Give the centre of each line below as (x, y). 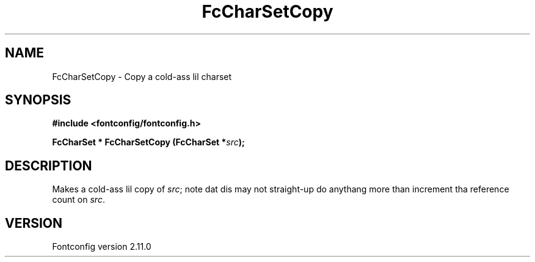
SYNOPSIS (38, 100)
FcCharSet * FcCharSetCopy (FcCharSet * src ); (148, 142)
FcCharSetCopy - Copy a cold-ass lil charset (142, 76)
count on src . (78, 200)
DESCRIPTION (49, 166)
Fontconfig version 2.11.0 (102, 247)
